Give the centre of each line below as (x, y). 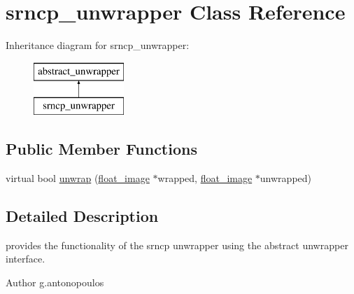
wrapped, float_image (205, 178)
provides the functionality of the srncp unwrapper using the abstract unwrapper (177, 245)
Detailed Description (82, 216)
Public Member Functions (101, 149)
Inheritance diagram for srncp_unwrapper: (98, 45)
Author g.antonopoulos (55, 282)
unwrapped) (286, 178)
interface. (26, 259)
